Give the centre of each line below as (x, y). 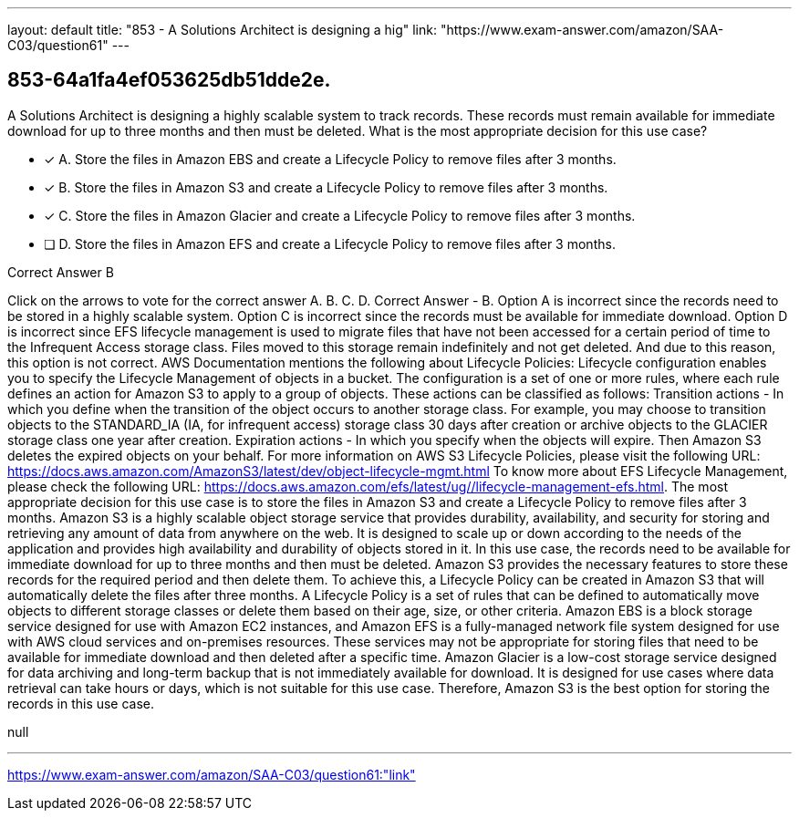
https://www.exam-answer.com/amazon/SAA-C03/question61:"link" (212, 774)
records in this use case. (81, 703)
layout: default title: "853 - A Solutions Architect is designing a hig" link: (222, 30)
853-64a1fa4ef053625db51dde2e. (169, 80)
